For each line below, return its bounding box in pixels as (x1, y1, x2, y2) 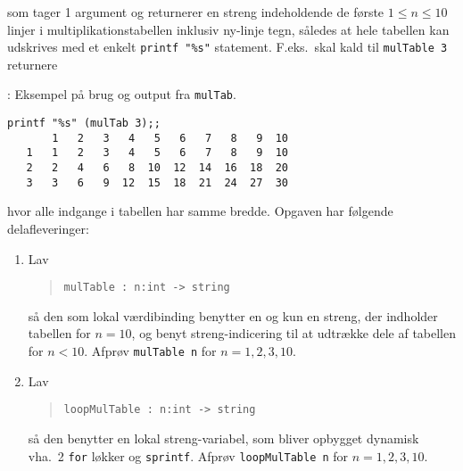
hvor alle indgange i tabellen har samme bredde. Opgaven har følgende (7, 202, 393, 220)
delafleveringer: (7, 219, 89, 237)
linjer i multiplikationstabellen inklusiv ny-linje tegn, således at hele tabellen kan (7, 20, 450, 38)
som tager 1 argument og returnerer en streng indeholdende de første (7, 3, 384, 21)
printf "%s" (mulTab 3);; (7, 117, 161, 130)
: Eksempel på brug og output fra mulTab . (7, 85, 236, 103)
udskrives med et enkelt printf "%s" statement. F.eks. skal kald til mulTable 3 (7, 37, 448, 56)
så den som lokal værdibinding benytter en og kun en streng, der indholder (28, 306, 438, 325)
